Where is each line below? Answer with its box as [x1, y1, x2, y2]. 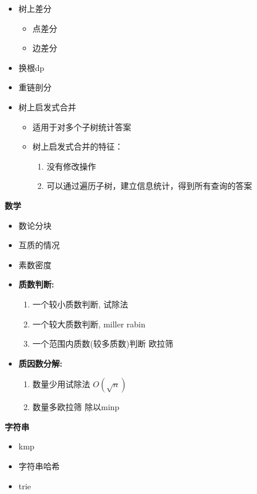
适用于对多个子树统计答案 [32, 120, 131, 133]
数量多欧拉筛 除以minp [32, 401, 120, 413]
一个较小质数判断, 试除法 [32, 297, 128, 310]
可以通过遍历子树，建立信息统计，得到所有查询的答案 [46, 180, 252, 192]
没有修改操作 [46, 160, 96, 172]
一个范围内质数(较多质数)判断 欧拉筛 [32, 337, 174, 350]
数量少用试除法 [32, 378, 90, 390]
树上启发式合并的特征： [32, 140, 123, 153]
